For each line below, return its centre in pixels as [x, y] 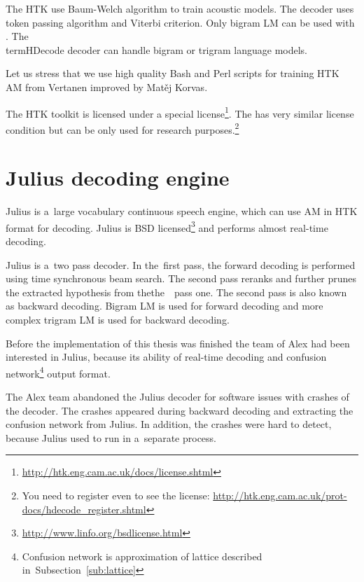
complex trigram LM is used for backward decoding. [118, 319]
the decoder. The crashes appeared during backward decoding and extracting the [180, 410]
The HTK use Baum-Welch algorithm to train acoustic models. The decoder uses [180, 8]
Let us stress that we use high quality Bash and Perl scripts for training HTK [173, 73]
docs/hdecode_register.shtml [84, 509]
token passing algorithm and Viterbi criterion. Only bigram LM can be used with [180, 22]
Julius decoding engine [118, 178]
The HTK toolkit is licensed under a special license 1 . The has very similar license [180, 112]
